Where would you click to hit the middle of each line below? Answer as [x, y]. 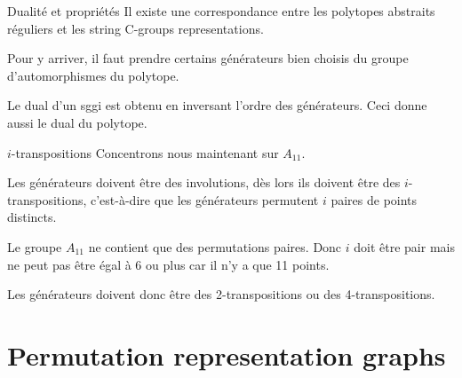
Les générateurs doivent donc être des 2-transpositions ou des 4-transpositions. [221, 294]
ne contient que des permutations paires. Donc [215, 246]
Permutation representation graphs [227, 354]
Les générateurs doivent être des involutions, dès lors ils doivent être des [204, 182]
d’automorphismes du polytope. [93, 75]
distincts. [32, 217]
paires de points [374, 199]
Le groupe [35, 246]
